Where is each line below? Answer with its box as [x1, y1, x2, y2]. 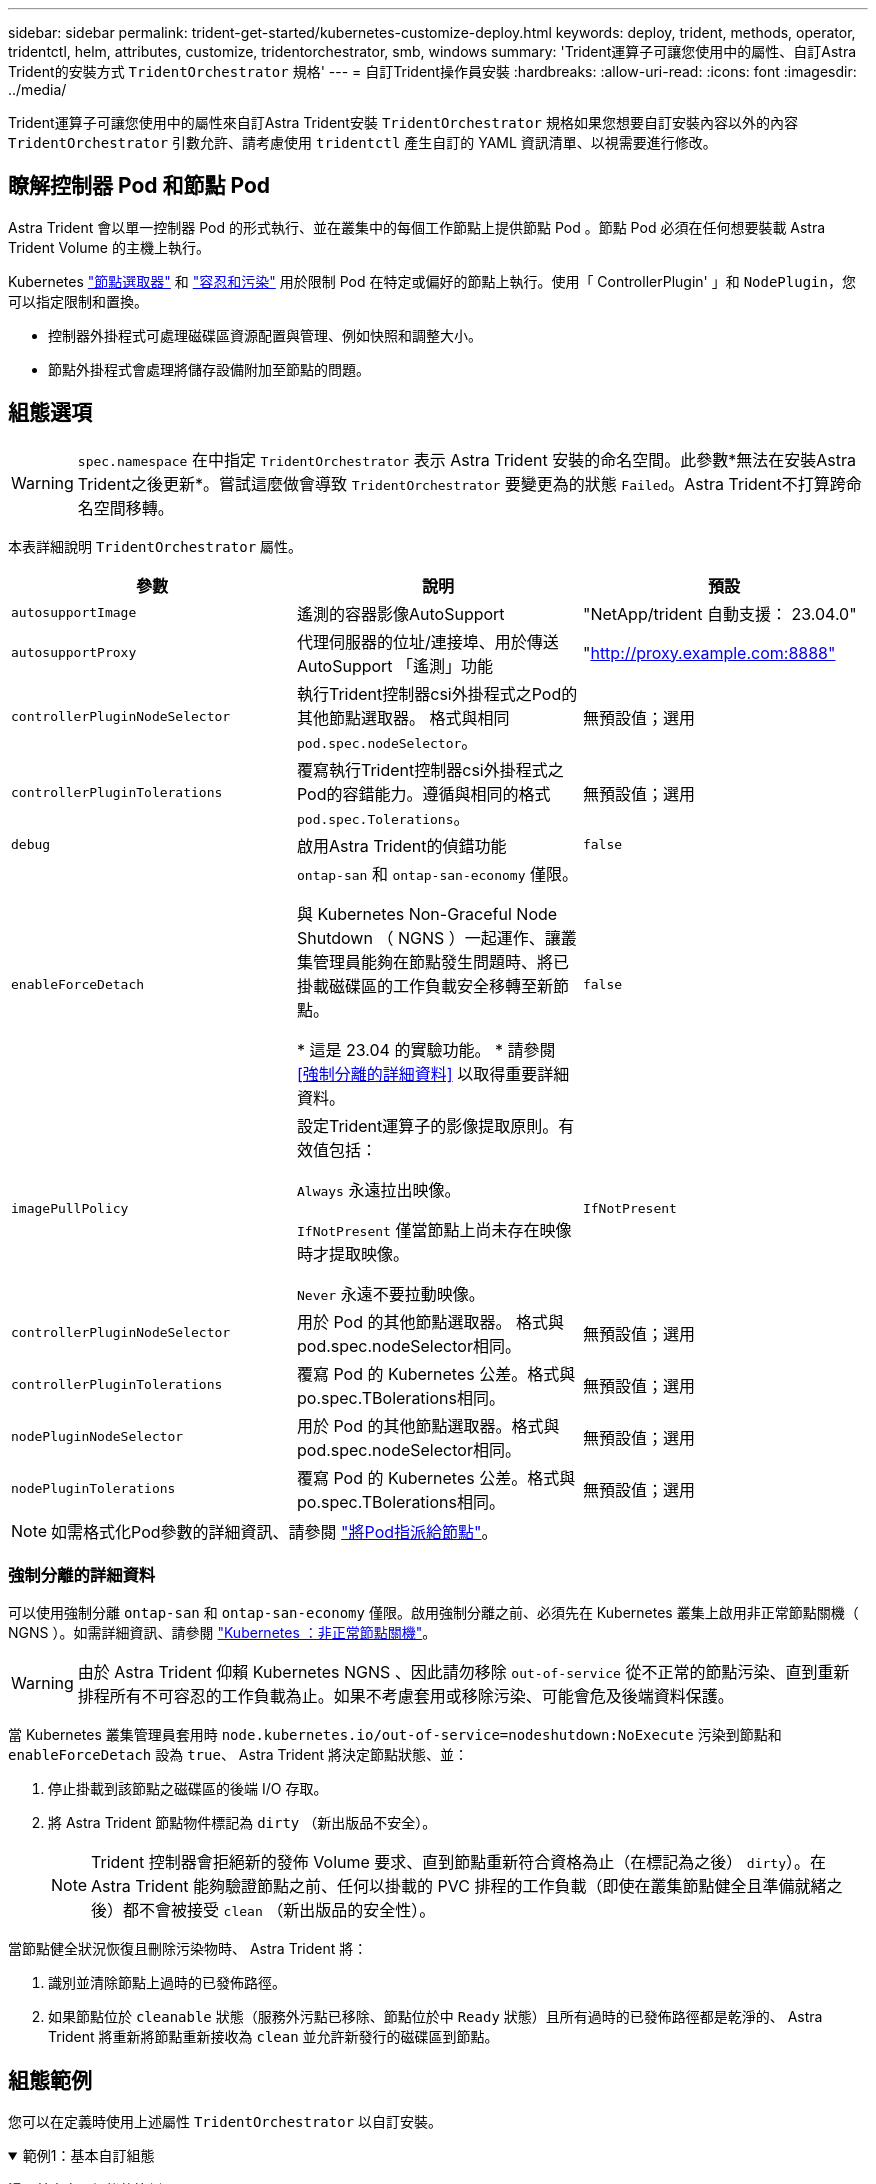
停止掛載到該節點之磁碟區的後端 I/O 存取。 [48, 1780, 328, 1798]
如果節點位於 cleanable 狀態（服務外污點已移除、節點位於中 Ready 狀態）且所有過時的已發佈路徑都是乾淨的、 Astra [48, 2008, 823, 2026]
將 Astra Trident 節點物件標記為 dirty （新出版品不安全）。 [48, 1814, 437, 1832]
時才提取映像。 [296, 1243, 409, 1264]
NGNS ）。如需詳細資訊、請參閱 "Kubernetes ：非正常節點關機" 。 [8, 1624, 437, 1642]
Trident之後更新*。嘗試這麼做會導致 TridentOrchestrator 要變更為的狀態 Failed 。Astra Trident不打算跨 [77, 473, 846, 494]
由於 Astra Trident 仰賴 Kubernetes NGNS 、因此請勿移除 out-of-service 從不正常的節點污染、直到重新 [77, 1662, 850, 1683]
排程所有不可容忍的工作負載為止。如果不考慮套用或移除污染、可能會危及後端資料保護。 [77, 1686, 734, 1707]
